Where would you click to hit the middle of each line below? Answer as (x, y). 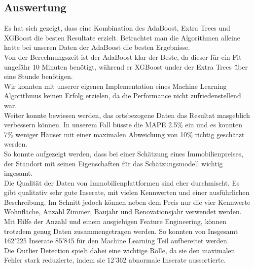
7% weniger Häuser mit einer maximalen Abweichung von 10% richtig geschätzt (124, 134)
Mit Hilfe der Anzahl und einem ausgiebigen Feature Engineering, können (115, 221)
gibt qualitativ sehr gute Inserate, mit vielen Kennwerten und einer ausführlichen (127, 192)
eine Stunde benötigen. (38, 76)
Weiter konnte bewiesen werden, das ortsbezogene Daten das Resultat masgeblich (127, 115)
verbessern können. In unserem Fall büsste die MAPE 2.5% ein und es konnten (123, 125)
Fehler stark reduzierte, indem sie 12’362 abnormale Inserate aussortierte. (115, 260)
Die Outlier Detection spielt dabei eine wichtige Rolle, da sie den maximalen (120, 250)
